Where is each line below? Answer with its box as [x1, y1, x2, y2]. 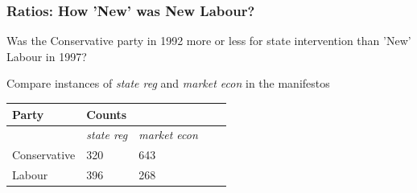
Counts [86, 105, 127, 122]
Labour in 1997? [6, 47, 87, 64]
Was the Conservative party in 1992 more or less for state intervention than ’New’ [6, 32, 411, 49]
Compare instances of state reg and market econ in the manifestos [6, 75, 330, 92]
